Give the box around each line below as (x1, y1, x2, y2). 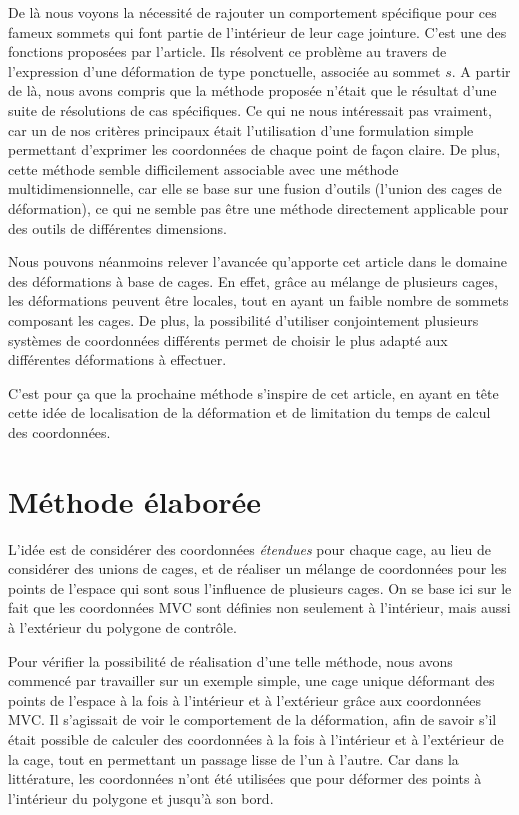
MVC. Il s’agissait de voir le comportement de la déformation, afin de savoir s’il (8, 709, 497, 730)
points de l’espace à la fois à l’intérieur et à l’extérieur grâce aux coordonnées (8, 689, 482, 710)
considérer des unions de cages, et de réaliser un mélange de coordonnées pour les (8, 558, 507, 579)
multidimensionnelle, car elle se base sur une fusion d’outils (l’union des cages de (8, 178, 502, 199)
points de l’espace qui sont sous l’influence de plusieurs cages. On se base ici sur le (8, 577, 512, 598)
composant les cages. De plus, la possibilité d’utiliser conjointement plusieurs (8, 309, 479, 330)
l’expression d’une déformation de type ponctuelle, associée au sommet (8, 60, 441, 81)
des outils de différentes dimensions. (8, 217, 227, 238)
